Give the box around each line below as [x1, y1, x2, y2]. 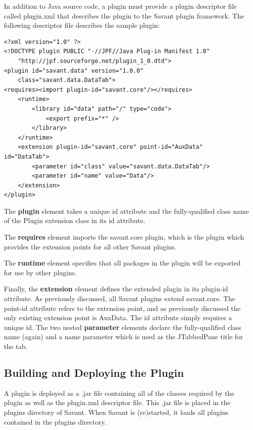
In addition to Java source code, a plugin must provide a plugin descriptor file [4, 1, 237, 11]
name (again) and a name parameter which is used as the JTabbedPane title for [4, 331, 243, 342]
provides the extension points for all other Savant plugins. [4, 241, 176, 251]
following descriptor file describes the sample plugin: [4, 20, 160, 30]
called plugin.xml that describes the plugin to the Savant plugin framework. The [4, 10, 244, 20]
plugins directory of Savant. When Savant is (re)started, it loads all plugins [4, 407, 229, 417]
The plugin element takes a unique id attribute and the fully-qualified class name [4, 205, 249, 216]
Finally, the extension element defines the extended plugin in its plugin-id [4, 284, 228, 294]
